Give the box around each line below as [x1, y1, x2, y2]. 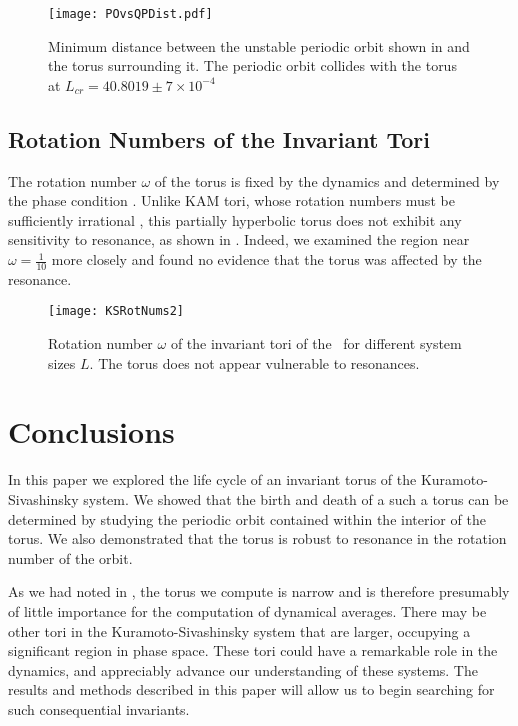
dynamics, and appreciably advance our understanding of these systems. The [8, 659, 478, 680]
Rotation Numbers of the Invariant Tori [8, 123, 430, 154]
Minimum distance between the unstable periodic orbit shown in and [48, 35, 470, 56]
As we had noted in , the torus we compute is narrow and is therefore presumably [8, 581, 510, 602]
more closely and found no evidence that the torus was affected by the [51, 249, 482, 270]
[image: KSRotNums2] [48, 304, 185, 319]
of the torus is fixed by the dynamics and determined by [154, 170, 500, 191]
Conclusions [8, 411, 175, 452]
